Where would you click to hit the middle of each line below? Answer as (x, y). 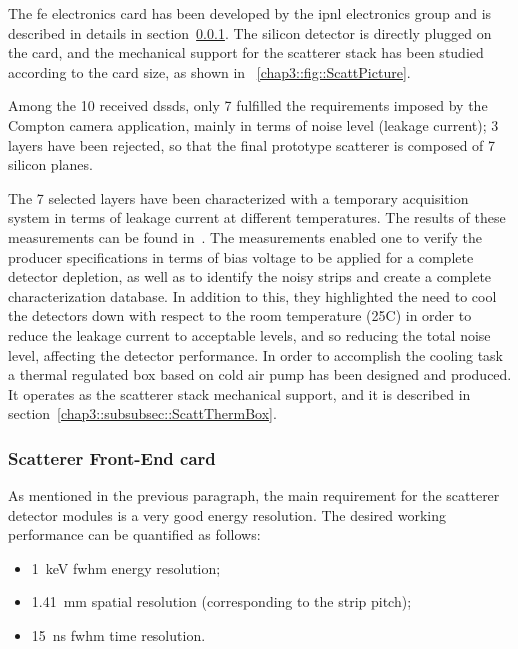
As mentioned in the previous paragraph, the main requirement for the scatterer (254, 495)
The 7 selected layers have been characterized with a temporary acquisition (238, 197)
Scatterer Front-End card (112, 457)
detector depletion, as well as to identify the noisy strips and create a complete (250, 276)
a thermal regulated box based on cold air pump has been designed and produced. (260, 374)
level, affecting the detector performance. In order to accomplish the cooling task (255, 354)
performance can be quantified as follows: (134, 534)
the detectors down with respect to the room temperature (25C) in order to (240, 315)
